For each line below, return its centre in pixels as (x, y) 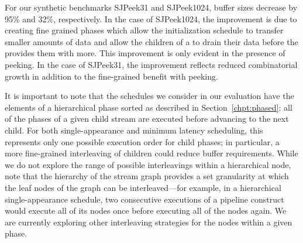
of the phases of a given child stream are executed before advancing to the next (147, 119)
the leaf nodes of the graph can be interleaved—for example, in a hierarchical (143, 187)
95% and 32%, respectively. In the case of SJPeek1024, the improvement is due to (151, 18)
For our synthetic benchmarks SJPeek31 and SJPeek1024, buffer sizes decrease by (151, 7)
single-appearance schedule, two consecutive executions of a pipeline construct (144, 199)
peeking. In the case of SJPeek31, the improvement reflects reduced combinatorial (151, 64)
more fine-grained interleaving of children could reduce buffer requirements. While (151, 153)
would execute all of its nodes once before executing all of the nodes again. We (146, 211)
